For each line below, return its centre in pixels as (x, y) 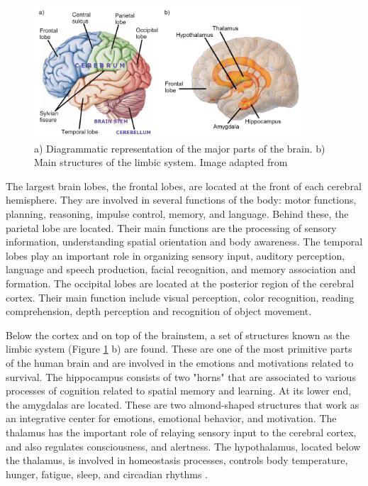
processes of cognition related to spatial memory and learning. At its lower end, (179, 391)
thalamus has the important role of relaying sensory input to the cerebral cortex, (181, 432)
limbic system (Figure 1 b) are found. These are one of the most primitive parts (179, 349)
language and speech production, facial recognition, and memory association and (181, 269)
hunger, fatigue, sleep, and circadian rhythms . (107, 474)
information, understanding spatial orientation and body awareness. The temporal (184, 242)
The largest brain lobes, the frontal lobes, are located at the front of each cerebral (184, 186)
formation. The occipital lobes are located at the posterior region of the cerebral (180, 283)
